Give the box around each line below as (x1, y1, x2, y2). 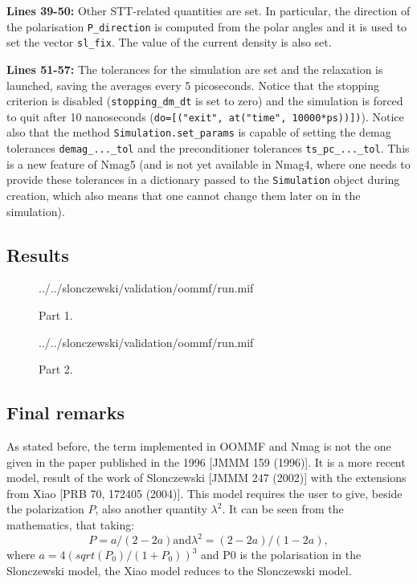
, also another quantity (95, 500, 207, 517)
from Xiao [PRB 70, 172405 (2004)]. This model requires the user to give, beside (6, 484, 403, 501)
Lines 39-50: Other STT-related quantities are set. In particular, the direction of (6, 2, 411, 18)
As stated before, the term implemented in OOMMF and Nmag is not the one (6, 437, 391, 454)
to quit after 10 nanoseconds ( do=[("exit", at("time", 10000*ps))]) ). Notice (6, 108, 404, 125)
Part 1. (39, 306, 73, 323)
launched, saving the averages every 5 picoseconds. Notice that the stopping (6, 76, 379, 93)
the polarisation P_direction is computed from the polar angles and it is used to (6, 18, 407, 35)
